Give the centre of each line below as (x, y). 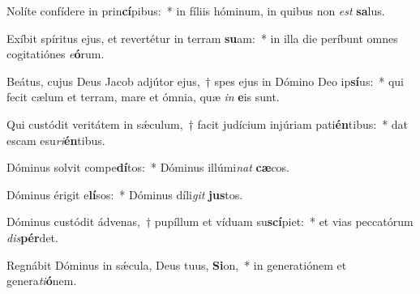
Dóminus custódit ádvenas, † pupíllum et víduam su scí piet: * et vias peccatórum (210, 222)
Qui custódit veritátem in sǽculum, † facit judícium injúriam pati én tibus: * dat (208, 124)
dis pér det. (32, 237)
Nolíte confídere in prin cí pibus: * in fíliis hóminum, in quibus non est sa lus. (196, 11)
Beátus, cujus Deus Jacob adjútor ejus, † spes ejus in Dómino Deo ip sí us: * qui (206, 81)
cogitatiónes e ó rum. (56, 54)
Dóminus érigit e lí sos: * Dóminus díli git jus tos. (125, 194)
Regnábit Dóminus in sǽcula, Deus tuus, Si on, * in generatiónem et (177, 264)
